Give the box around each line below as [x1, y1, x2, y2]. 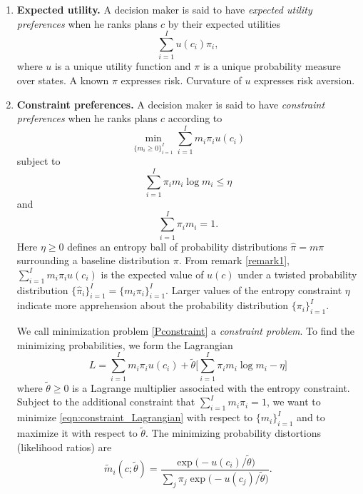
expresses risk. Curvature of [121, 72, 242, 87]
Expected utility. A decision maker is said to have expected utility [16, 2, 312, 16]
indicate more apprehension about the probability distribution [16, 298, 289, 313]
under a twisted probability [237, 266, 357, 281]
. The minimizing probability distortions [145, 425, 321, 440]
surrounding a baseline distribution [16, 253, 170, 268]
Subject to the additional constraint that [16, 394, 195, 409]
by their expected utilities [168, 16, 281, 31]
